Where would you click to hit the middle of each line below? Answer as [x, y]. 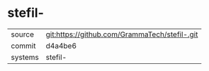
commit [23, 46]
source [22, 34]
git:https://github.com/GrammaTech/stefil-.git [122, 34]
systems [25, 57]
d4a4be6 [61, 46]
